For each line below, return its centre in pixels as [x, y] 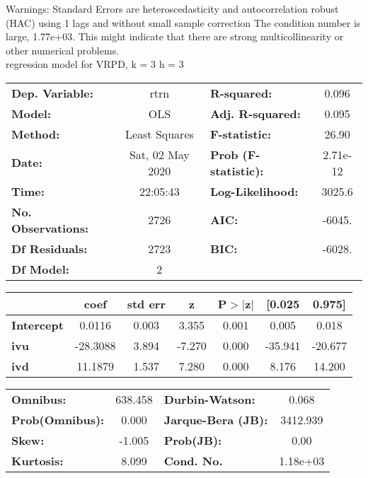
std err [146, 303]
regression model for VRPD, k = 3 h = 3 [95, 64]
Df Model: [40, 269]
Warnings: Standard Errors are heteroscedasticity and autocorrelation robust [172, 8]
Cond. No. [193, 460]
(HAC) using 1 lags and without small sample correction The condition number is [183, 22]
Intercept [38, 325]
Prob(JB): [193, 440]
